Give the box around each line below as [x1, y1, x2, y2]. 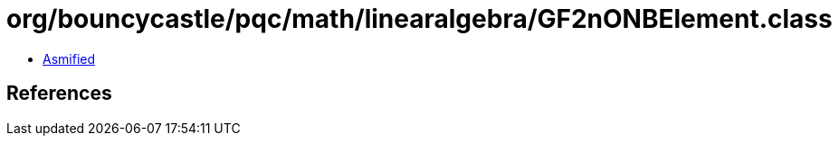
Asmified [43, 50, 96, 67]
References [6, 82, 112, 105]
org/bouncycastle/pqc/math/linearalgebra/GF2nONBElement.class [6, 4, 833, 34]
